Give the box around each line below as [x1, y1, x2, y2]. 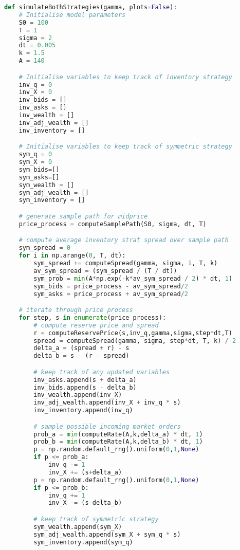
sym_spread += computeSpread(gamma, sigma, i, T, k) [33, 260, 218, 267]
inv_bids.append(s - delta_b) [33, 383, 137, 391]
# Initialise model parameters [19, 11, 126, 19]
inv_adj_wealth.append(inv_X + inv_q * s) [33, 399, 181, 407]
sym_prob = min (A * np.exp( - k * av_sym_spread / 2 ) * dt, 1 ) [33, 274, 233, 282]
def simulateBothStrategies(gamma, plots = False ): [4, 4, 177, 11]
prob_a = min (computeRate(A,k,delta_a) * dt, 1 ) [33, 430, 203, 438]
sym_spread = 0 [19, 244, 70, 252]
